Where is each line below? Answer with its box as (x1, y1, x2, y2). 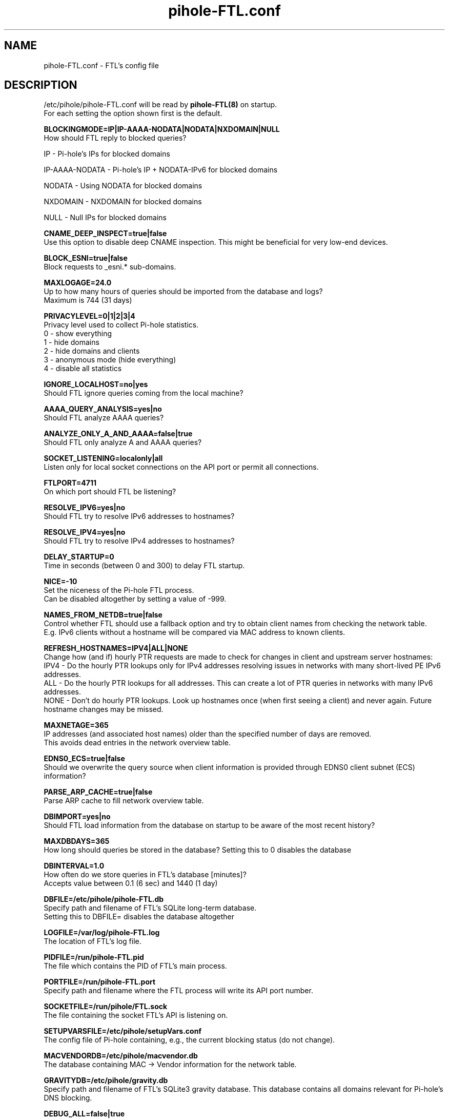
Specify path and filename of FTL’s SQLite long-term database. (44, 903, 257, 913)
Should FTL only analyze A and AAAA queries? (44, 438, 202, 447)
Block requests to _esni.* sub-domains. (44, 262, 176, 272)
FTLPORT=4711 (44, 478, 96, 488)
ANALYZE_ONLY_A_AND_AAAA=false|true (44, 429, 193, 438)
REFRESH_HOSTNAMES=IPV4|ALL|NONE (44, 644, 188, 653)
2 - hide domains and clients (44, 346, 140, 356)
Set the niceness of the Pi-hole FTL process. (44, 586, 194, 595)
